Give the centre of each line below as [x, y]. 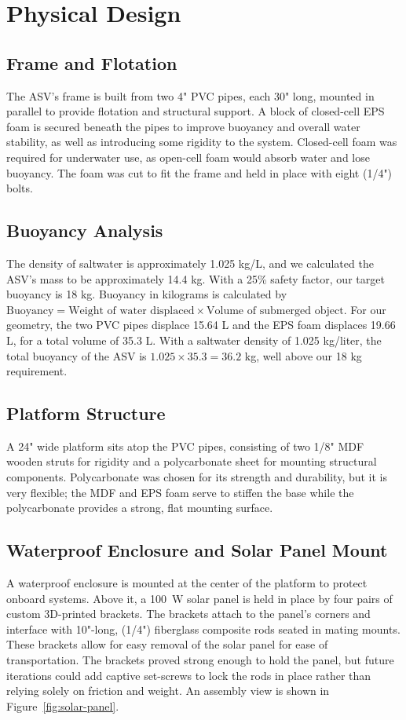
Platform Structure [86, 413]
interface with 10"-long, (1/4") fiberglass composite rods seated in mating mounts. [203, 629]
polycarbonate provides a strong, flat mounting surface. [140, 508]
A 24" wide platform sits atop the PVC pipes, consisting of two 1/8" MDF [185, 446]
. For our [365, 309]
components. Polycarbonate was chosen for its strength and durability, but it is [197, 477]
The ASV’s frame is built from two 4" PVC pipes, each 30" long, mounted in [190, 95]
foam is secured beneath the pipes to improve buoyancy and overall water [183, 126]
